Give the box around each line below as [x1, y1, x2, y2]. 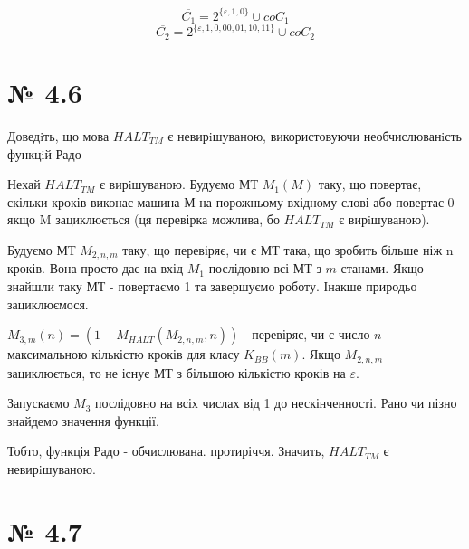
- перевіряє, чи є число [244, 325, 370, 344]
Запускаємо [7, 393, 70, 412]
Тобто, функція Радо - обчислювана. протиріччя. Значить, [7, 441, 325, 460]
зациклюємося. [7, 294, 89, 313]
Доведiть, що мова [7, 127, 110, 146]
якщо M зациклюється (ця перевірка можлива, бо [7, 210, 280, 229]
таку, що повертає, [318, 175, 422, 194]
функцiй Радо [7, 144, 81, 163]
